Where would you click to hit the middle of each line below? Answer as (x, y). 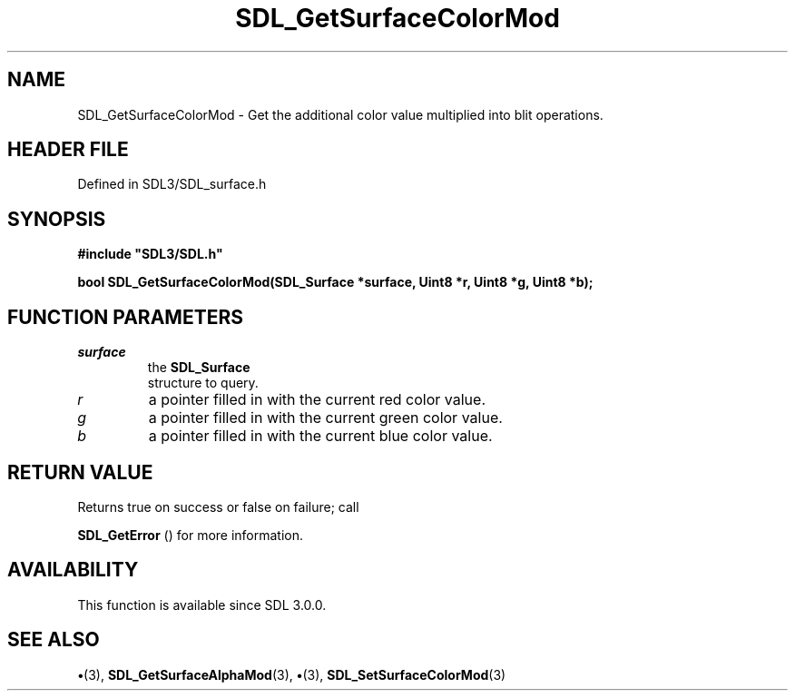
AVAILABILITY (73, 570)
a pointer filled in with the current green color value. (325, 418)
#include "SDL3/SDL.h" (150, 254)
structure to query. (203, 383)
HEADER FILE (68, 150)
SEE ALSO (54, 640)
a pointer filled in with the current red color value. (317, 400)
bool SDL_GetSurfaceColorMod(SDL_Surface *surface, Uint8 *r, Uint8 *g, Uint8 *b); (335, 282)
